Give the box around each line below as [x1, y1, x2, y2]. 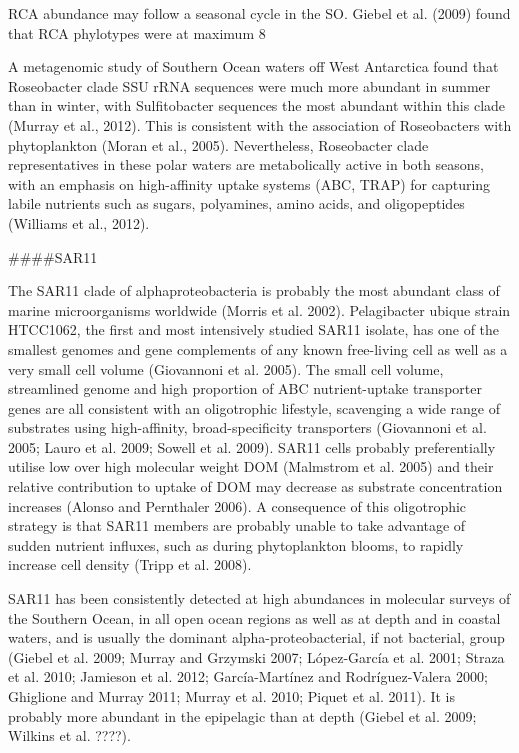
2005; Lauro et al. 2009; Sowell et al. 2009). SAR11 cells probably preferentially [8, 436, 496, 457]
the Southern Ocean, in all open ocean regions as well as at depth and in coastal [8, 607, 501, 628]
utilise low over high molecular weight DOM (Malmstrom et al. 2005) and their [8, 456, 494, 477]
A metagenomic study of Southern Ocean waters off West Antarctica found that [8, 56, 499, 77]
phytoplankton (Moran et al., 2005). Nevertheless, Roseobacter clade [8, 134, 429, 155]
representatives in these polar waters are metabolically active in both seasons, [8, 154, 484, 175]
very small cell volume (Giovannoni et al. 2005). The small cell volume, [8, 358, 444, 379]
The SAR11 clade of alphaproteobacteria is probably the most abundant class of [8, 280, 500, 301]
